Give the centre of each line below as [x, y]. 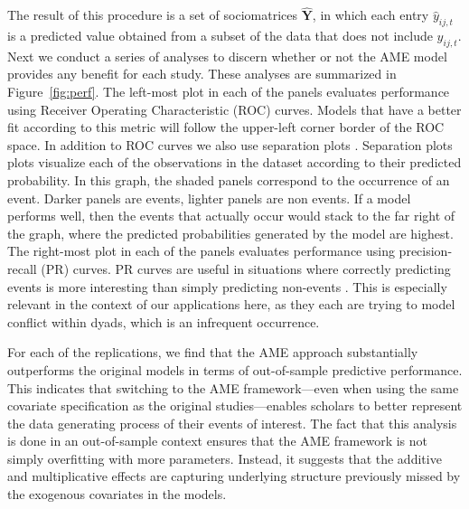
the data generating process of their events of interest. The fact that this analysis [232, 423]
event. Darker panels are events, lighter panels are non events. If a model [209, 198]
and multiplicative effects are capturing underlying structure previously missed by [234, 476]
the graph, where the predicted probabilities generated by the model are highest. [230, 233]
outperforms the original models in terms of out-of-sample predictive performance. [235, 369]
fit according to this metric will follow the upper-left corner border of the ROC [226, 127]
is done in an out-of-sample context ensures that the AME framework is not [218, 441]
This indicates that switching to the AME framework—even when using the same [233, 387]
